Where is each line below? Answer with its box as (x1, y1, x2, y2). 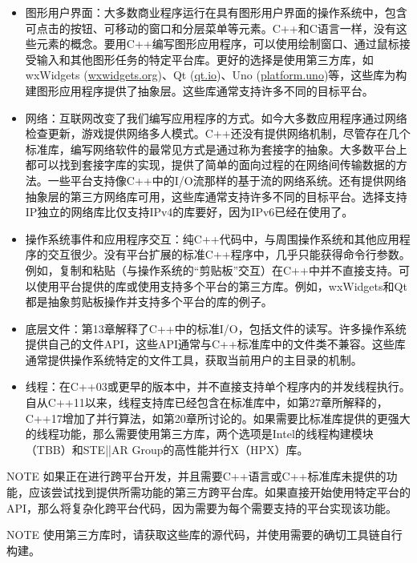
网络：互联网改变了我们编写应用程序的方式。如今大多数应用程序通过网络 (25, 109, 407, 126)
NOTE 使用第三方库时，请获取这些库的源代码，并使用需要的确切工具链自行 (6, 526, 403, 543)
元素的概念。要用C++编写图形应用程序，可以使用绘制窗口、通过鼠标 (36, 35, 399, 52)
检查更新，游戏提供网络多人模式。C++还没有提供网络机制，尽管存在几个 (25, 125, 411, 142)
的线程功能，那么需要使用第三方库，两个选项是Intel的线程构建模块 (25, 425, 374, 442)
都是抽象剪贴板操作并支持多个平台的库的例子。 (25, 293, 273, 310)
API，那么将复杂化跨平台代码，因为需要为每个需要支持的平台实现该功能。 (6, 499, 398, 516)
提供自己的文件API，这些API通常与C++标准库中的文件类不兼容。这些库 (25, 336, 406, 352)
